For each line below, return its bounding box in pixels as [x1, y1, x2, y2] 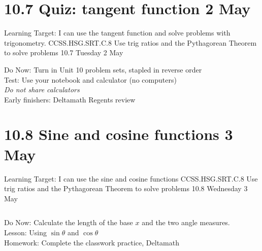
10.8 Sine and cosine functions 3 [4, 124, 233, 145]
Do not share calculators [4, 84, 80, 95]
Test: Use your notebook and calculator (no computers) [4, 74, 177, 85]
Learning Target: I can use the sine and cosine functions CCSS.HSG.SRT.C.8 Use [4, 173, 258, 184]
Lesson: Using [4, 227, 47, 237]
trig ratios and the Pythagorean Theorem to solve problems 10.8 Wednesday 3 [4, 183, 248, 194]
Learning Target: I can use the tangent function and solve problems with [4, 27, 231, 38]
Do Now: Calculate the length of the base [4, 217, 133, 228]
